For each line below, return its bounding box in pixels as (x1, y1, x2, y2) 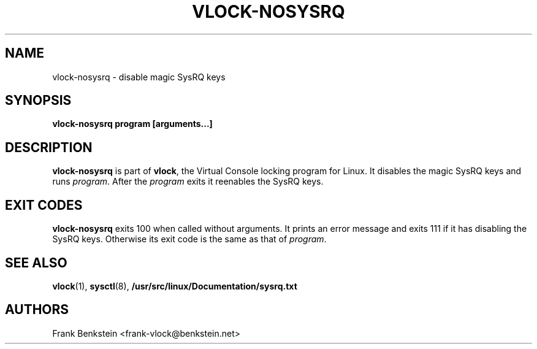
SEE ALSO (5, 255, 67, 270)
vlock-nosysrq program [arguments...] (52, 118, 213, 129)
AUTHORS (5, 302, 69, 318)
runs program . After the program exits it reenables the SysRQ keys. (52, 176, 324, 187)
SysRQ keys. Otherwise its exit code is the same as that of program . (52, 234, 327, 245)
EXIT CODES (5, 197, 83, 213)
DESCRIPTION (5, 139, 93, 155)
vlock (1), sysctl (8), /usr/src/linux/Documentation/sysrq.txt (52, 280, 297, 291)
